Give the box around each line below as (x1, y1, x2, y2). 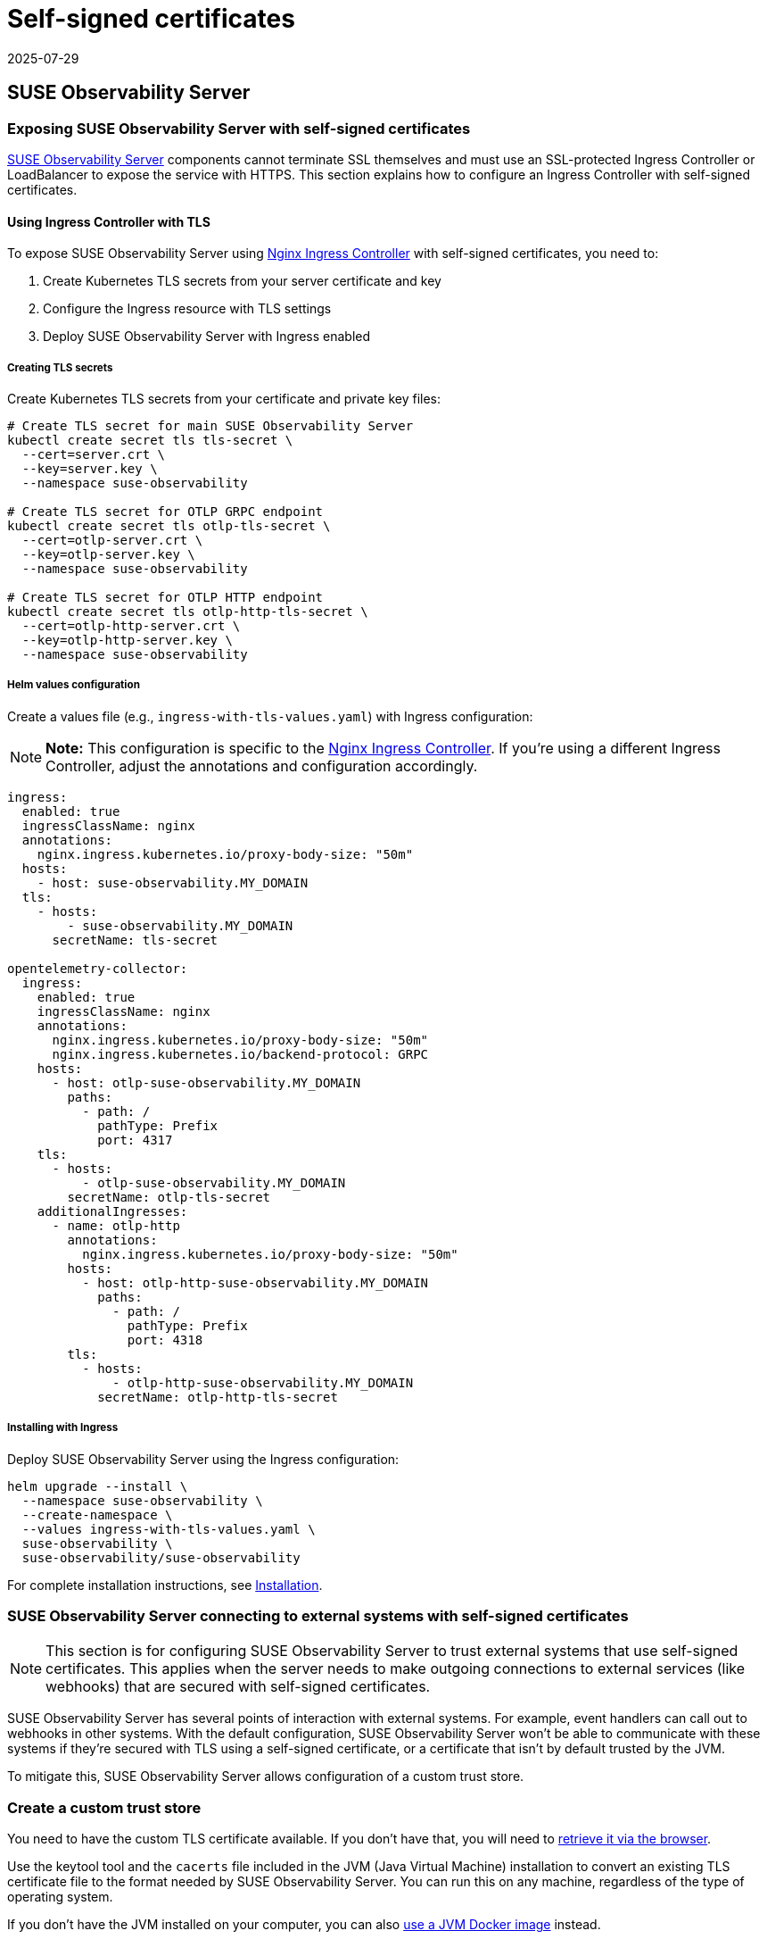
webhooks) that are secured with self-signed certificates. (45, 1677, 431, 1696)
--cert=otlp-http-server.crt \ (21, 618, 241, 633)
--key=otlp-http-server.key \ (21, 632, 233, 647)
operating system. (7, 1889, 113, 1905)
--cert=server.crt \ (21, 446, 166, 462)
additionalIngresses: (37, 1203, 188, 1219)
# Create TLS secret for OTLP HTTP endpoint (7, 589, 324, 604)
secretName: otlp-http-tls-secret (97, 1389, 338, 1404)
